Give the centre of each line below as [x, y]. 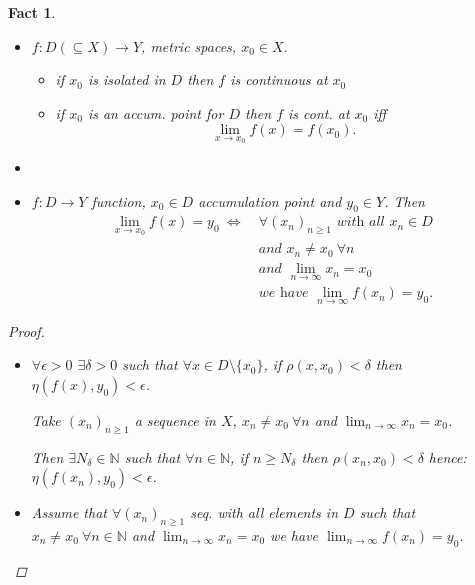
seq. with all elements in [264, 512]
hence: [447, 456]
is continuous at [279, 79]
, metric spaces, [189, 45]
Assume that [69, 512]
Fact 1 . [32, 12]
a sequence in [175, 419]
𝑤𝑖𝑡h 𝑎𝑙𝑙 [360, 222]
